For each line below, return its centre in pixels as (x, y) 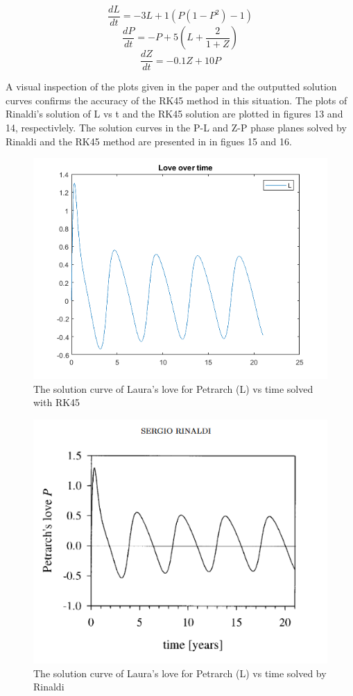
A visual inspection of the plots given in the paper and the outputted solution (171, 87)
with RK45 (57, 402)
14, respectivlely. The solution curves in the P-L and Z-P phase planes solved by (176, 127)
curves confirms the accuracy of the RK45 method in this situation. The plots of (176, 100)
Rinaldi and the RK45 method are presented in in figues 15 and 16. (149, 141)
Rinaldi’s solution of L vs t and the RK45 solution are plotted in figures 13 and (174, 114)
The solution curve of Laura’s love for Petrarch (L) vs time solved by (180, 673)
